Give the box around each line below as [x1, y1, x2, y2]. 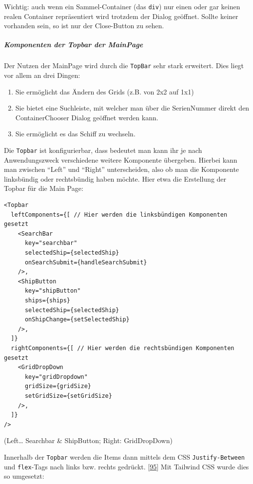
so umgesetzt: [4, 471, 44, 481]
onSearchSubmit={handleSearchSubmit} [24, 259, 147, 266]
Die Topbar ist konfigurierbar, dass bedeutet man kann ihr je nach [4, 145, 202, 155]
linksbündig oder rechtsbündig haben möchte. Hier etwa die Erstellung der [4, 173, 227, 184]
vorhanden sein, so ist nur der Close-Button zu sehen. [4, 20, 164, 31]
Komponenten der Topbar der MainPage [4, 39, 143, 50]
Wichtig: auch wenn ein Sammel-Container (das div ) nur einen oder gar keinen [4, 1, 240, 11]
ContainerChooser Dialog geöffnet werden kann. [15, 112, 158, 122]
